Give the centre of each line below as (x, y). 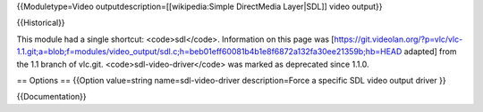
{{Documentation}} (51, 97)
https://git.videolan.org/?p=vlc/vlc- (398, 39)
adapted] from (430, 52)
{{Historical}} (41, 23)
